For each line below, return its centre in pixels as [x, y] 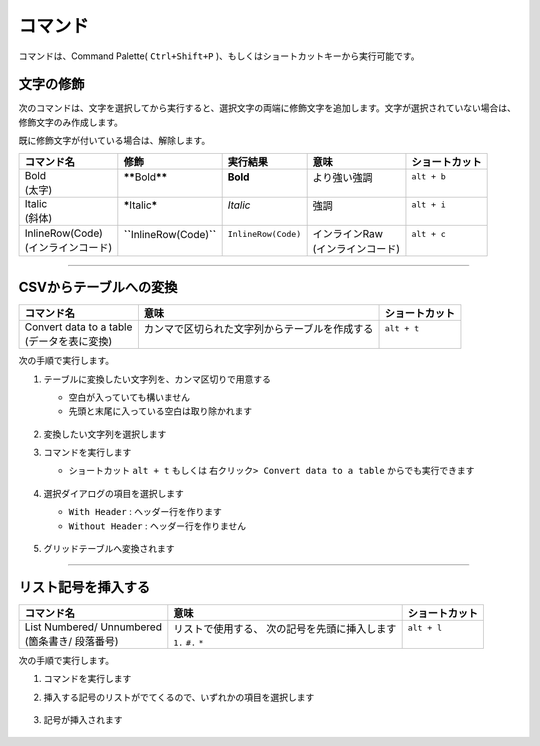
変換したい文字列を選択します [105, 434]
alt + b [429, 176]
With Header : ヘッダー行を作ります [145, 512]
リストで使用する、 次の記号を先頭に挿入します [285, 628]
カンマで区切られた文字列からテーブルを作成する [258, 329]
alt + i [429, 205]
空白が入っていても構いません [129, 397]
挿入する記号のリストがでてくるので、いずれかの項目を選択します [179, 697]
